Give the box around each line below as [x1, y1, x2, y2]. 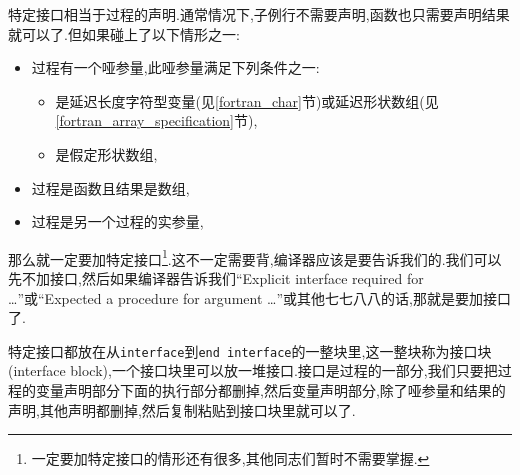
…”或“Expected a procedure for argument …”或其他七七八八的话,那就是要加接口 [8, 287, 511, 308]
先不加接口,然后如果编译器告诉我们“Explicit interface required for [8, 268, 424, 288]
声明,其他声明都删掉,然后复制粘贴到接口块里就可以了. [8, 399, 356, 420]
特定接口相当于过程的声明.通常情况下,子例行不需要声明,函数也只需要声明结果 [8, 4, 510, 24]
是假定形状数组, [55, 143, 158, 164]
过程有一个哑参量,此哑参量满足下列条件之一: [31, 57, 320, 78]
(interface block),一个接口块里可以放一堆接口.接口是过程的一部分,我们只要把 [8, 360, 498, 381]
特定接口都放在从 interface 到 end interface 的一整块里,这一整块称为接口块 [8, 340, 492, 361]
